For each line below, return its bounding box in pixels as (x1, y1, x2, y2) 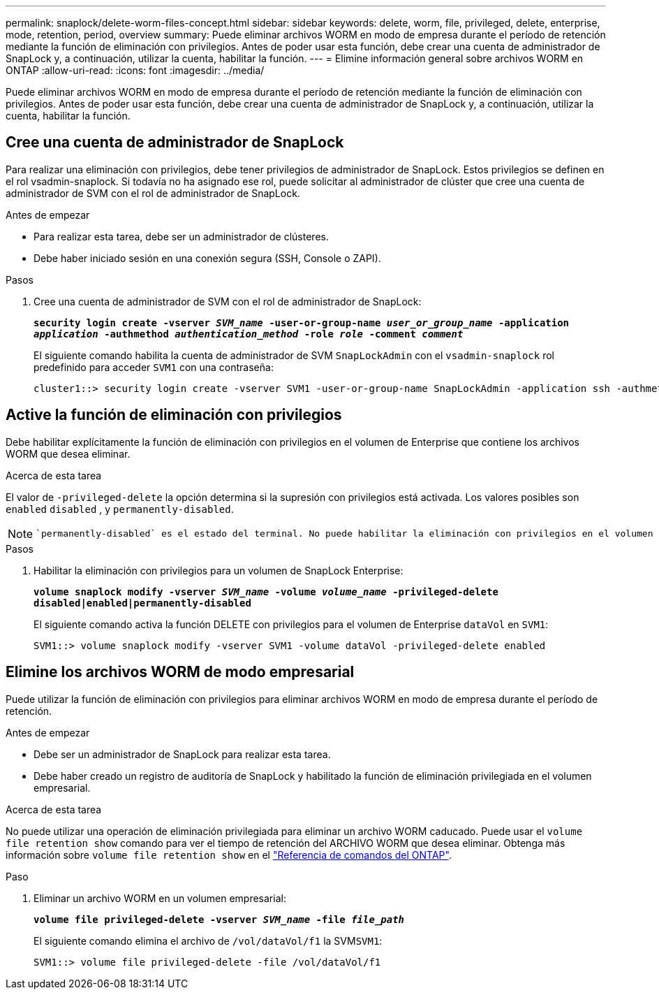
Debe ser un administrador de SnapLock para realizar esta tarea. (34, 748, 331, 760)
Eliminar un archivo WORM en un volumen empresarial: (34, 892, 286, 904)
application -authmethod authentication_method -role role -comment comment (34, 328, 464, 340)
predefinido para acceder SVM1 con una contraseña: (34, 361, 274, 373)
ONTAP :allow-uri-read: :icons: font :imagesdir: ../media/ (6, 64, 265, 76)
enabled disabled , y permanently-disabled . (6, 502, 234, 515)
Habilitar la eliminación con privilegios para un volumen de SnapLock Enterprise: (34, 564, 403, 576)
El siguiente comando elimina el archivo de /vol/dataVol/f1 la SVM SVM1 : (34, 934, 383, 947)
